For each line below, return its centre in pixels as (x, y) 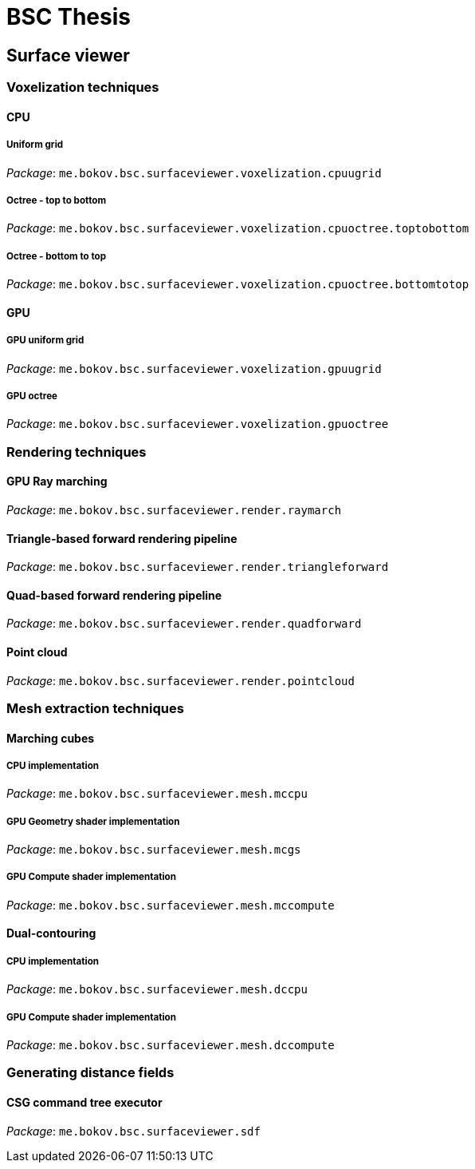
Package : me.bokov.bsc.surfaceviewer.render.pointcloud (181, 680)
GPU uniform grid (45, 341)
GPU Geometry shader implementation (93, 821)
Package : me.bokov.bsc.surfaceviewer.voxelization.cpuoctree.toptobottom (238, 228)
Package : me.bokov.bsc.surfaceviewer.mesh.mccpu (157, 794)
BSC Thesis (69, 17)
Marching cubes (51, 738)
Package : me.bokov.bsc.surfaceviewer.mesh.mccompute (171, 905)
